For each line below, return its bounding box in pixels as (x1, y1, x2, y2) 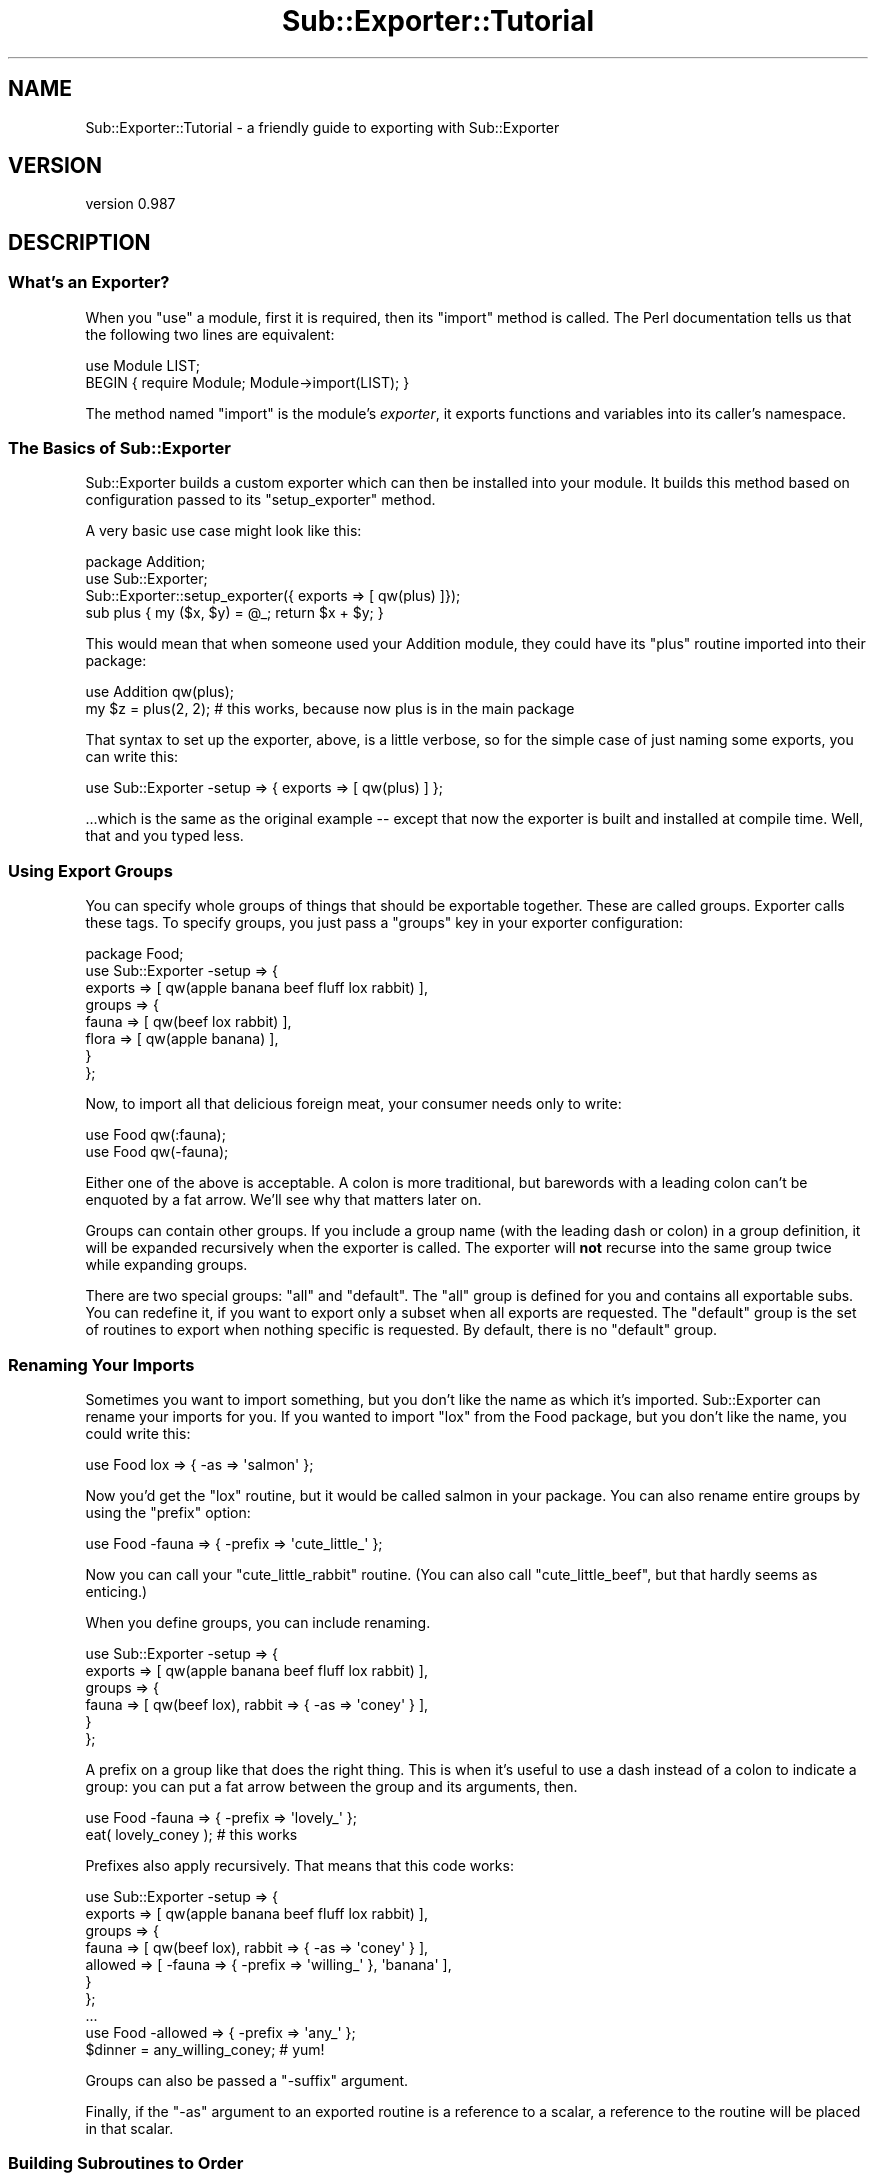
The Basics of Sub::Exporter (8, 438, 231, 459)
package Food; (85, 945, 184, 963)
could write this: (85, 1424, 191, 1442)
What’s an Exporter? (8, 272, 170, 293)
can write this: (85, 748, 179, 766)
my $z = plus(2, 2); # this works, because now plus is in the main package (85, 700, 575, 718)
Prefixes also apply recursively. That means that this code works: (85, 1856, 514, 1874)
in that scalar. (85, 2119, 174, 2137)
